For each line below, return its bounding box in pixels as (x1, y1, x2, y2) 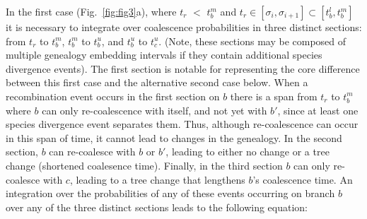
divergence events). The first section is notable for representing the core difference (6, 61, 360, 76)
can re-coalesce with (49, 144, 136, 159)
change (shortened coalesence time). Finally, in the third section (6, 158, 283, 172)
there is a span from (230, 88, 318, 103)
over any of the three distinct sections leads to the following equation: (6, 199, 308, 214)
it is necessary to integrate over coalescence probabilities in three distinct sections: (6, 20, 362, 34)
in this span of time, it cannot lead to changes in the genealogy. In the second (6, 130, 342, 145)
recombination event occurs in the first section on (6, 88, 220, 103)
